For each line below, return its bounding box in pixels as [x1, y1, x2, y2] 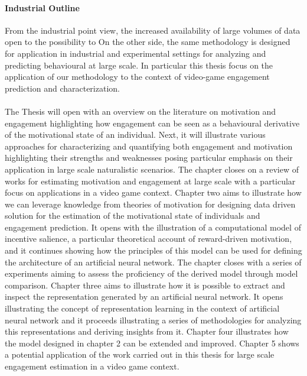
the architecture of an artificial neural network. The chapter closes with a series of [5, 255, 302, 268]
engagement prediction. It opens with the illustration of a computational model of [5, 221, 301, 233]
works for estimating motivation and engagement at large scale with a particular [5, 174, 296, 187]
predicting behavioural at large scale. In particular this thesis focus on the [5, 59, 273, 71]
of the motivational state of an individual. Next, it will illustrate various [5, 128, 266, 141]
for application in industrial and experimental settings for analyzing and [5, 47, 266, 59]
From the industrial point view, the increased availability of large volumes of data [5, 24, 301, 36]
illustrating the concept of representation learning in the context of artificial [5, 302, 280, 315]
